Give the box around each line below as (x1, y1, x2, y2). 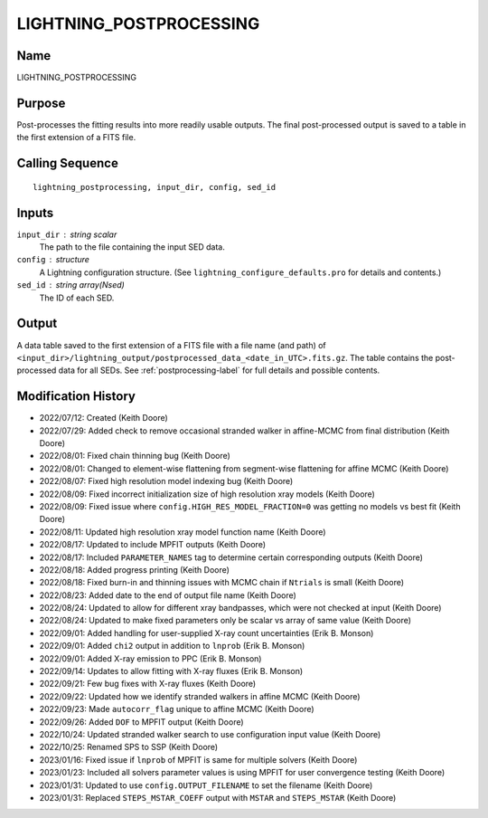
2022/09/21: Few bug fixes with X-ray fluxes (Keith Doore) (39, 679, 257, 690)
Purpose (16, 95, 66, 110)
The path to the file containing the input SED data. (39, 242, 226, 252)
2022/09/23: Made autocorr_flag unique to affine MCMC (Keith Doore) (39, 704, 315, 715)
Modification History (16, 389, 136, 404)
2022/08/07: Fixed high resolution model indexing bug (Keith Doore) (39, 476, 294, 487)
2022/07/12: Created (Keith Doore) (39, 413, 169, 423)
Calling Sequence (16, 156, 119, 171)
